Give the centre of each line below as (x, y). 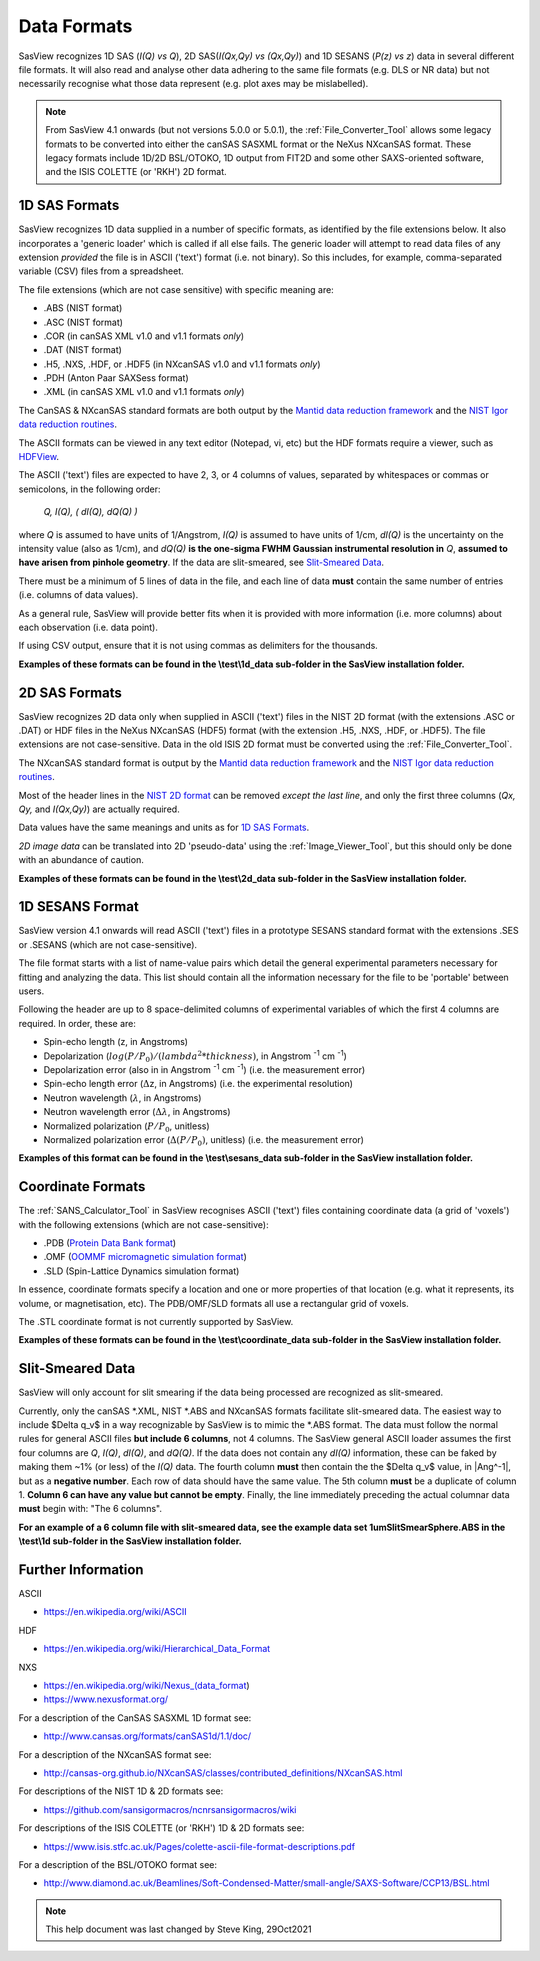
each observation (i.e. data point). (88, 627)
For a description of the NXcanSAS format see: (115, 1754)
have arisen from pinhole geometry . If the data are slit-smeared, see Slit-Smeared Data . (201, 562)
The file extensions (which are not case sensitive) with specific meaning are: (176, 289)
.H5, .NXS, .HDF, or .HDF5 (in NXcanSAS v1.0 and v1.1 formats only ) (182, 364)
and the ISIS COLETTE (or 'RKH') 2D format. (136, 172)
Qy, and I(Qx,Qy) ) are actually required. (99, 809)
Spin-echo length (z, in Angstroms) (116, 1042)
